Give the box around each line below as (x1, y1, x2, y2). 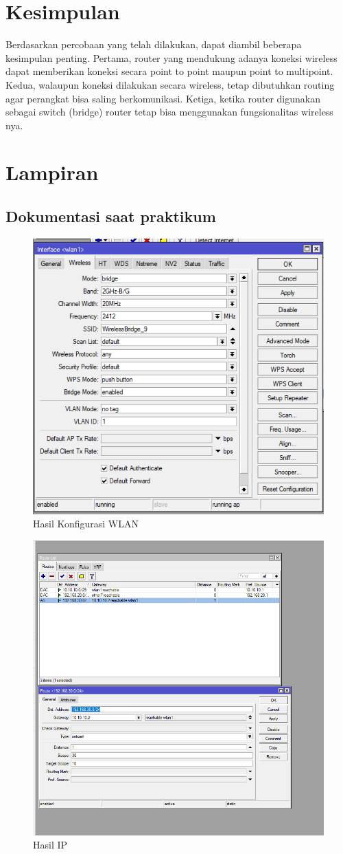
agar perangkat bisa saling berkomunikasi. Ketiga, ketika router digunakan (5, 91, 320, 105)
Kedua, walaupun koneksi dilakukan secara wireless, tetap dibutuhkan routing (5, 77, 335, 91)
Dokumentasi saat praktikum (5, 206, 216, 227)
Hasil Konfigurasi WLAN (33, 516, 139, 531)
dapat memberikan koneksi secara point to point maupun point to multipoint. (5, 64, 333, 78)
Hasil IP (33, 837, 68, 852)
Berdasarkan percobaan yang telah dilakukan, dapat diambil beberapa (5, 37, 302, 52)
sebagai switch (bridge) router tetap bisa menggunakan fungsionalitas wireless (5, 105, 333, 119)
